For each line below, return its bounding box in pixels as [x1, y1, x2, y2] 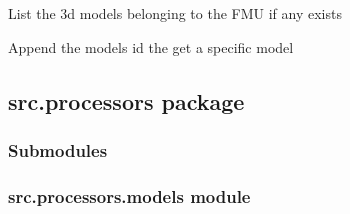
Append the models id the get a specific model [8, 36, 294, 57]
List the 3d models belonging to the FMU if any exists [8, 3, 342, 23]
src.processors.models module [8, 183, 251, 208]
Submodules [8, 137, 108, 162]
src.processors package [8, 85, 245, 116]
